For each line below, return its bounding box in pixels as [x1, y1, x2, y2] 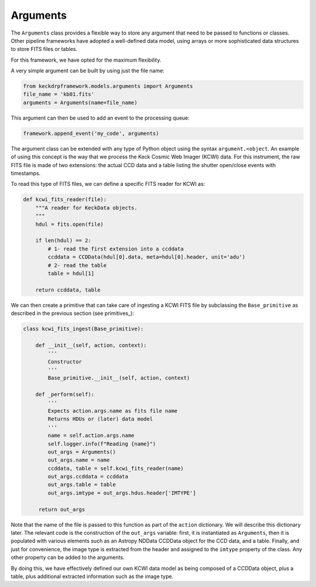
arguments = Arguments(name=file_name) [23, 99, 138, 106]
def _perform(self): [35, 391, 95, 398]
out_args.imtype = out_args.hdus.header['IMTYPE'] [47, 490, 196, 496]
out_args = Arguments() [47, 449, 116, 455]
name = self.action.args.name [47, 432, 135, 439]
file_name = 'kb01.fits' [23, 91, 95, 98]
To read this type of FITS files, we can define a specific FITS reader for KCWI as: [11, 181, 205, 188]
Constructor [47, 358, 82, 365]
